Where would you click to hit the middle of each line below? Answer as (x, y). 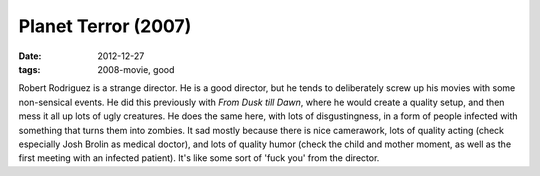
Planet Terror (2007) (105, 26)
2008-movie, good (136, 69)
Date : (30, 56)
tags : (29, 69)
